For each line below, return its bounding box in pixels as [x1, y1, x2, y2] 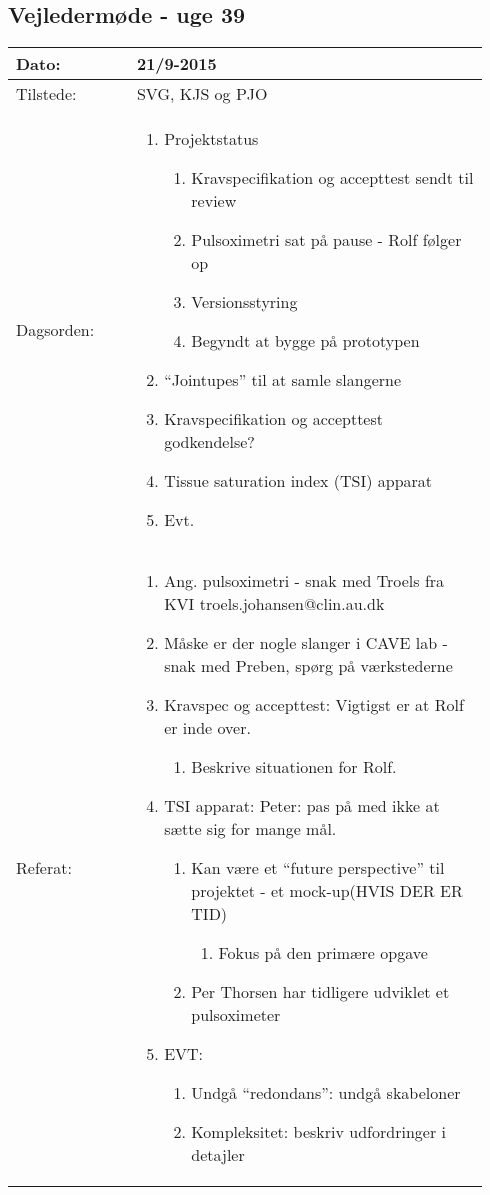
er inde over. [164, 716, 251, 740]
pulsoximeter [191, 1003, 281, 1027]
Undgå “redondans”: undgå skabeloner [191, 1081, 461, 1105]
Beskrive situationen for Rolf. [191, 755, 397, 779]
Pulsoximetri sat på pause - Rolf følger [191, 228, 462, 252]
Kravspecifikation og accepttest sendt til [191, 166, 474, 190]
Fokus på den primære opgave [218, 941, 428, 965]
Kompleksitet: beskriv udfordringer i [191, 1120, 446, 1144]
